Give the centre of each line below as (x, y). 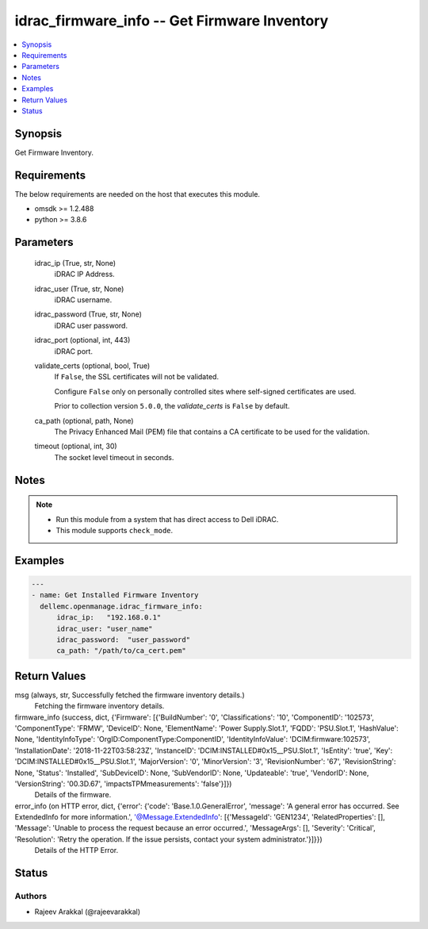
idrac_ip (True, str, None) (75, 263)
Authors (31, 896)
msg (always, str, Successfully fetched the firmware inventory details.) (130, 695)
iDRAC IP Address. (84, 274)
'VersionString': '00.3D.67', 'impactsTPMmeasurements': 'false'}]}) (123, 783)
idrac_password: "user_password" (123, 639)
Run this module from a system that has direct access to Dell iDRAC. (167, 519)
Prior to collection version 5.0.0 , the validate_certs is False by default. (172, 406)
